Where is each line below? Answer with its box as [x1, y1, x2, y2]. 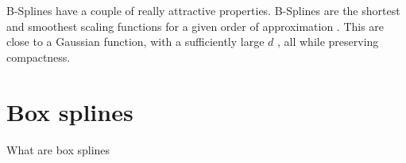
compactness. [6, 48, 71, 65]
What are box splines [6, 141, 110, 157]
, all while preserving [277, 33, 379, 50]
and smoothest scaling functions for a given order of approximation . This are [6, 17, 385, 34]
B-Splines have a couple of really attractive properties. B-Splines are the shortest [6, 2, 400, 18]
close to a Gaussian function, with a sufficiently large [6, 33, 265, 50]
